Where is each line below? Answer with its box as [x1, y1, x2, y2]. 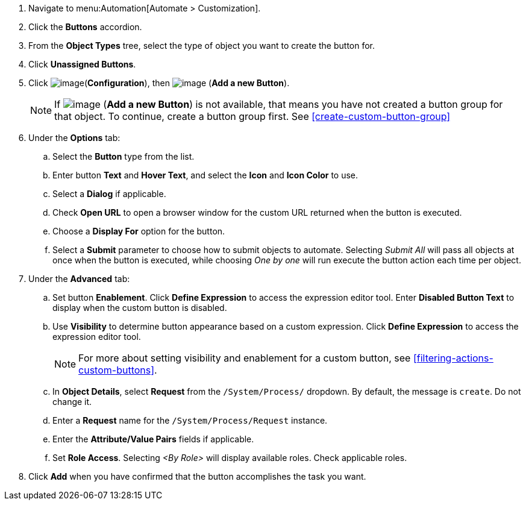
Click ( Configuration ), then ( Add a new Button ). [28, 78, 290, 88]
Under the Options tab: [28, 133, 121, 143]
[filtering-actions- [413, 352, 493, 364]
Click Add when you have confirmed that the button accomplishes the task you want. [28, 471, 366, 481]
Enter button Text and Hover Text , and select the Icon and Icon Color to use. [52, 170, 358, 180]
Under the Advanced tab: [28, 274, 130, 284]
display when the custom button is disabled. [52, 303, 227, 313]
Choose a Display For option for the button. [52, 226, 225, 236]
